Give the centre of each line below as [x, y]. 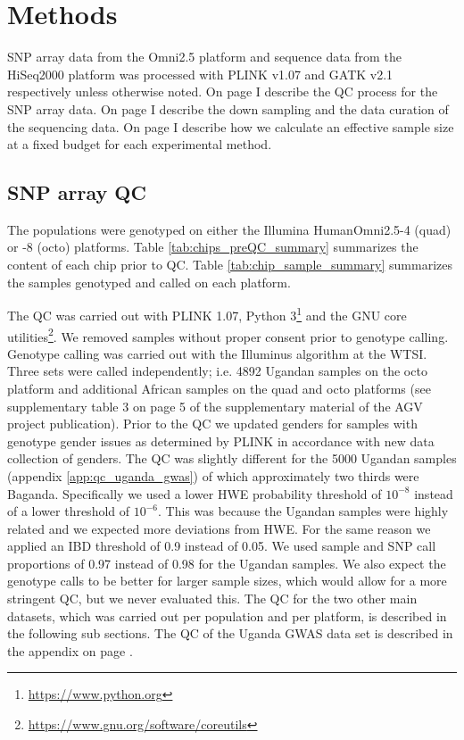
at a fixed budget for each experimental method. [140, 144]
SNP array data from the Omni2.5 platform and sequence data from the [204, 57]
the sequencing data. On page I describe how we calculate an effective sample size [231, 126]
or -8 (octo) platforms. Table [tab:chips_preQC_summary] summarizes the [213, 247]
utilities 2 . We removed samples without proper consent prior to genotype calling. [228, 335]
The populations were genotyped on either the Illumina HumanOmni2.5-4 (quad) [229, 229]
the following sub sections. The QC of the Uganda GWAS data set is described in [230, 633]
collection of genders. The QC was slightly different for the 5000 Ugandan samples [232, 458]
